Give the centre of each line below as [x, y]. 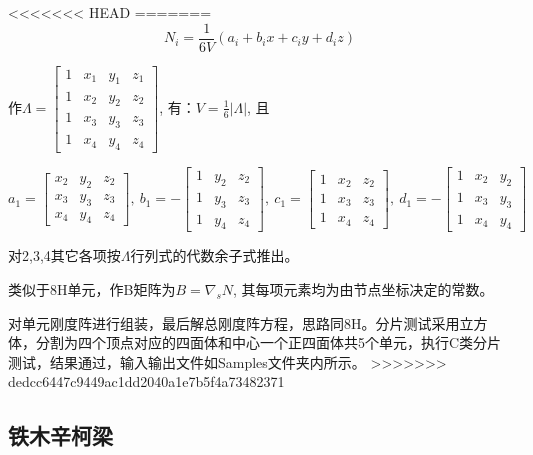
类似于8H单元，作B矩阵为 [92, 289]
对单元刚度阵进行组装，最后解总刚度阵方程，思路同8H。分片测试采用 [234, 322]
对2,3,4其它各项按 [64, 255]
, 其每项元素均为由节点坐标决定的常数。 [363, 289]
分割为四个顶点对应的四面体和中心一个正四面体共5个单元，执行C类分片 [268, 342]
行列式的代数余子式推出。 [214, 255]
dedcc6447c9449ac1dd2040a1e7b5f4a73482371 [146, 381]
